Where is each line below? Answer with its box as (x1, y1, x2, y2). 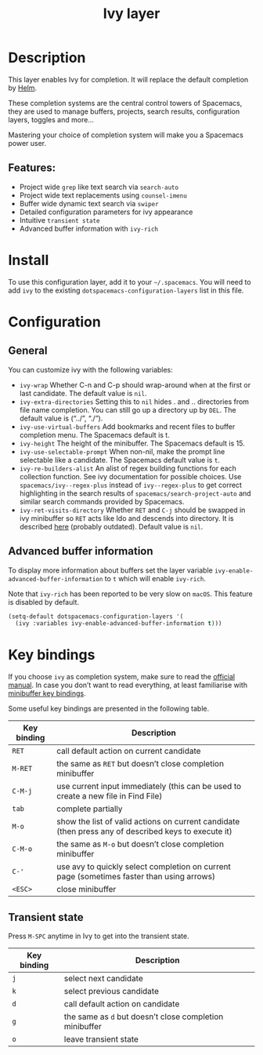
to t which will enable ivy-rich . (104, 573, 206, 583)
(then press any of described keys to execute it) (56, 826, 232, 837)
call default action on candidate (63, 999, 180, 1009)
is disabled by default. (8, 597, 80, 606)
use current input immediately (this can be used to (56, 781, 242, 792)
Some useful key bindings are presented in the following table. (8, 704, 210, 714)
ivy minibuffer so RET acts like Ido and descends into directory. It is (19, 513, 235, 522)
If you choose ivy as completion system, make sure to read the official (8, 672, 236, 682)
